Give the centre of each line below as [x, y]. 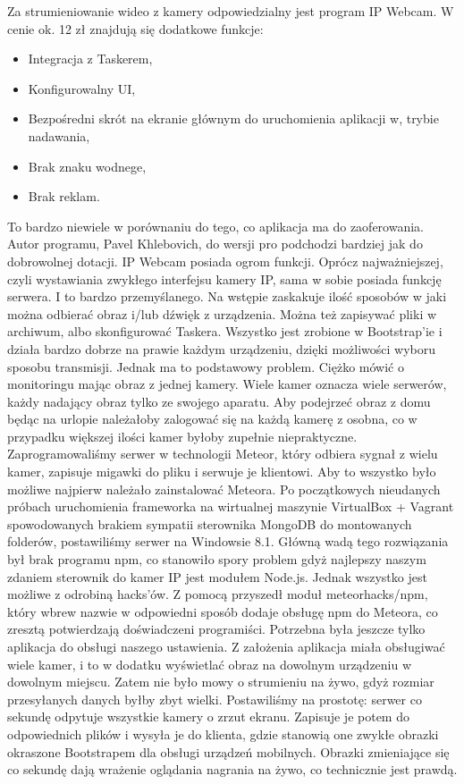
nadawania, [59, 135]
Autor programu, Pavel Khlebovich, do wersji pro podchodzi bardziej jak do [215, 244]
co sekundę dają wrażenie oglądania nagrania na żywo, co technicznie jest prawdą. [232, 769]
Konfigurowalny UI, [82, 88]
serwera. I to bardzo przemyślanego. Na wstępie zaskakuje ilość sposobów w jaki [227, 296]
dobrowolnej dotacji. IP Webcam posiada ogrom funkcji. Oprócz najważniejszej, [225, 261]
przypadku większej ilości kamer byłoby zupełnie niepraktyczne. [182, 436]
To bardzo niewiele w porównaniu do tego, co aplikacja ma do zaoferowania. [216, 226]
